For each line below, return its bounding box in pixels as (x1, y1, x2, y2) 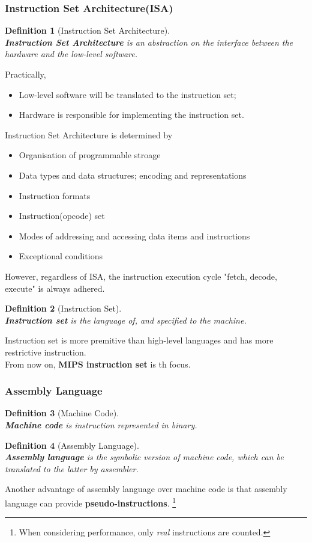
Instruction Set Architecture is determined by (5, 128, 173, 141)
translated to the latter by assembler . (5, 462, 139, 475)
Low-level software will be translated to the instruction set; (19, 88, 236, 100)
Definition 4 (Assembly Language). (5, 439, 139, 451)
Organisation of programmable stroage (19, 149, 161, 161)
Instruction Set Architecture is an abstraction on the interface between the (5, 35, 293, 48)
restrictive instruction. (5, 345, 86, 358)
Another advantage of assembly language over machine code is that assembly (5, 482, 287, 495)
